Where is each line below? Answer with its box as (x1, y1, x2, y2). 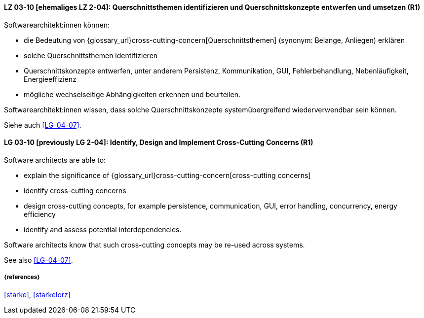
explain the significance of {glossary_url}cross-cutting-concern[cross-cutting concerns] (24, 171, 311, 179)
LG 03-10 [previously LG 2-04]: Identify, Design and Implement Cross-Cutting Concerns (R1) (4, 138, 313, 147)
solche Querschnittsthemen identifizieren (24, 51, 158, 60)
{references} (4, 274, 40, 281)
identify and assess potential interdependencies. (24, 225, 182, 234)
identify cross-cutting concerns (24, 186, 126, 195)
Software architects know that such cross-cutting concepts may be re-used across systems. (4, 240, 305, 249)
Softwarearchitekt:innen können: (4, 20, 110, 29)
